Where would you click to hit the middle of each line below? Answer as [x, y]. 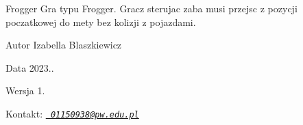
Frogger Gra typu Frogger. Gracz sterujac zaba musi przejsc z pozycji [151, 8]
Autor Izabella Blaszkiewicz [64, 45]
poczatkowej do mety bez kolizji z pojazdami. [101, 22]
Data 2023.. [30, 67]
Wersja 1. [25, 91]
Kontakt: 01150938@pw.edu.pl [72, 113]
